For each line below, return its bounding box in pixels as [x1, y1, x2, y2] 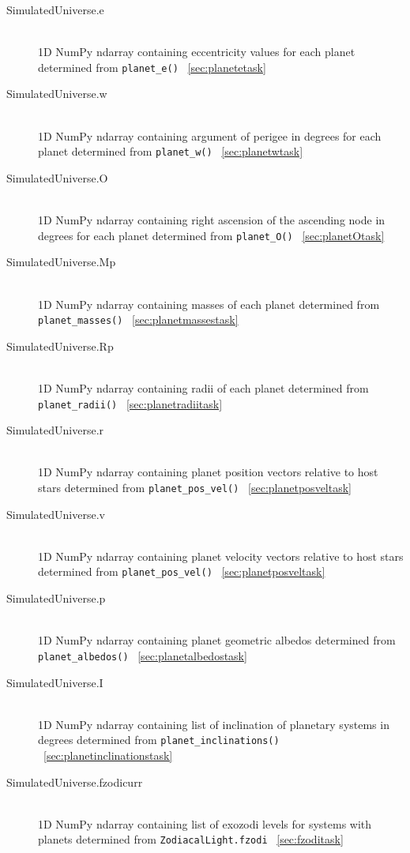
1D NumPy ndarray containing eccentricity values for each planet [38, 43, 355, 60]
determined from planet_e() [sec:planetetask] [38, 58, 266, 75]
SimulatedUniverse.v [6, 505, 105, 522]
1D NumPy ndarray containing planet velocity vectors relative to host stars [38, 547, 404, 564]
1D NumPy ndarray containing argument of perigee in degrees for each [38, 127, 382, 144]
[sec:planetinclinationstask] [43, 746, 173, 763]
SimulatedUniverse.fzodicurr [6, 773, 143, 790]
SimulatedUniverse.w [6, 85, 107, 102]
